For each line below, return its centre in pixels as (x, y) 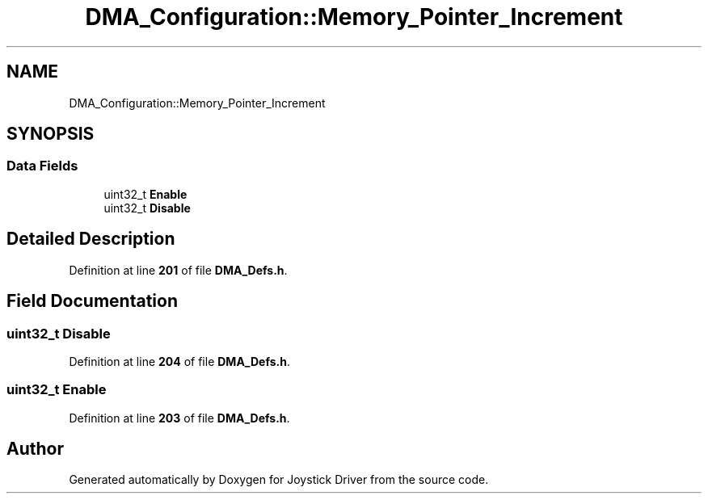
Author (35, 449)
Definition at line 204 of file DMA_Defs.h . (180, 361)
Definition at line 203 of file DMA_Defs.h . (179, 418)
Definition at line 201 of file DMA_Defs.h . (178, 270)
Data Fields (42, 166)
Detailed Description (91, 239)
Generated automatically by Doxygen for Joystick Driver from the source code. (279, 480)
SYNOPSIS (51, 134)
